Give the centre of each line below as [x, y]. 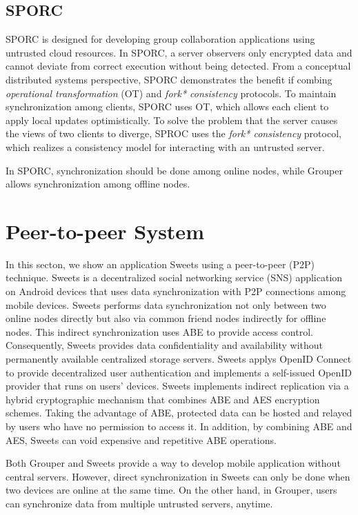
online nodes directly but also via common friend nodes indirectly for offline [166, 318]
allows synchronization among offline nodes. [98, 184]
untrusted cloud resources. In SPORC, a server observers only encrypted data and [179, 52]
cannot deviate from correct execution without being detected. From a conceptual [178, 66]
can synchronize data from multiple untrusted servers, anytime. [139, 503]
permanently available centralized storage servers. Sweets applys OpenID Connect [179, 359]
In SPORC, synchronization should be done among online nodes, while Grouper [174, 170]
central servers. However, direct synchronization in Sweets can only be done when [178, 476]
